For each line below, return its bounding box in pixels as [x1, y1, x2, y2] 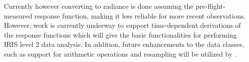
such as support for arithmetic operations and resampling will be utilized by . [4, 48, 237, 59]
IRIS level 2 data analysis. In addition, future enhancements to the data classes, [4, 39, 244, 49]
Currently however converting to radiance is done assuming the [4, 1, 194, 11]
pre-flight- [196, 1, 225, 11]
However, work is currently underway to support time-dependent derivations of [4, 20, 241, 30]
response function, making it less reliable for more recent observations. [34, 10, 246, 21]
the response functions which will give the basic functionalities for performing [4, 29, 237, 40]
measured [4, 10, 32, 21]
